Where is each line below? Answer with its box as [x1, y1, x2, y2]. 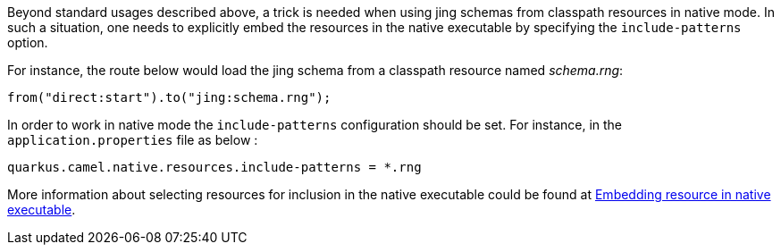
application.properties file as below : [7, 132, 258, 147]
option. [7, 35, 48, 50]
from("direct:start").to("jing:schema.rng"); [7, 90, 332, 105]
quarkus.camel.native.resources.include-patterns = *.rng [7, 160, 422, 174]
